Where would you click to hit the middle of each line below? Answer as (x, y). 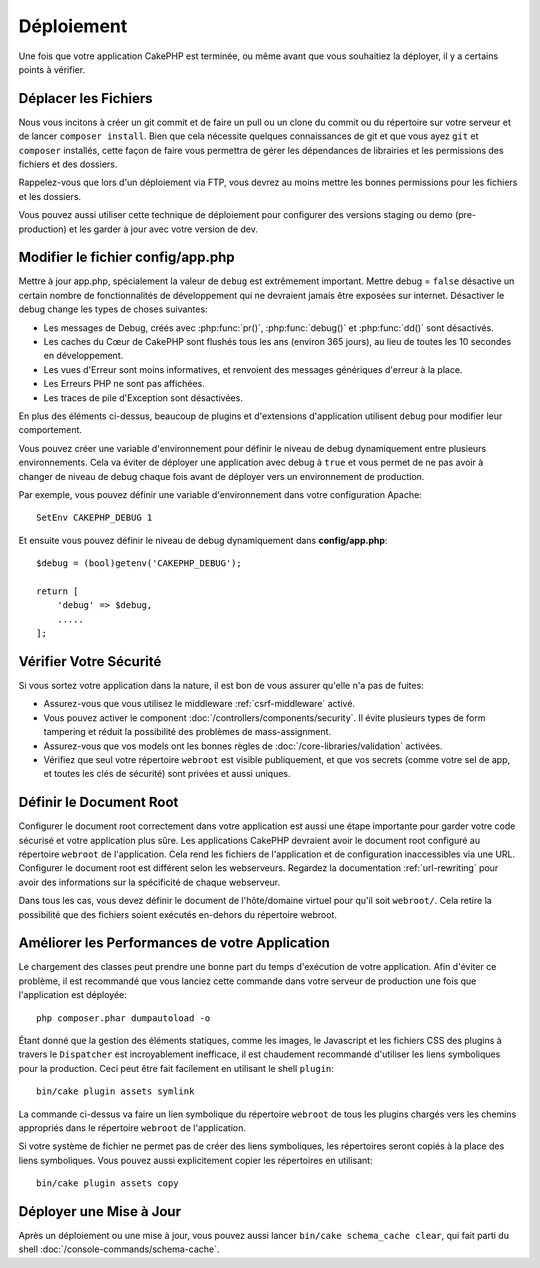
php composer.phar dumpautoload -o (123, 1018)
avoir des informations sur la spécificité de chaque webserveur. (149, 882)
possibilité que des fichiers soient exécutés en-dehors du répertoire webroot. (177, 914)
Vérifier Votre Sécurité (90, 661)
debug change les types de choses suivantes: (113, 309)
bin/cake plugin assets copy (107, 1183)
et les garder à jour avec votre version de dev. (163, 229)
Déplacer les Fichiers (86, 98)
